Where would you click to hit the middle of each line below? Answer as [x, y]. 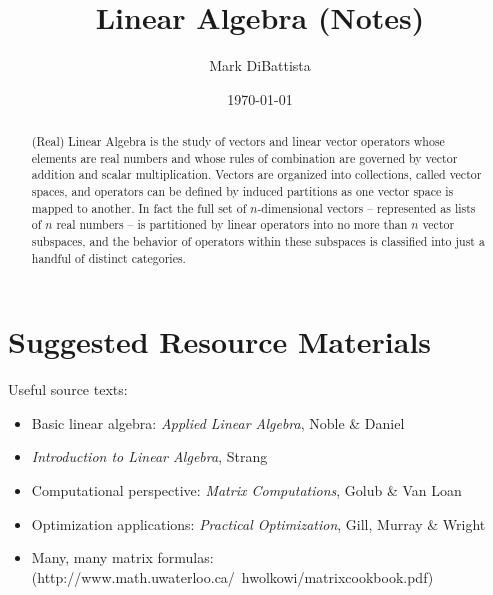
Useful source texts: [68, 389]
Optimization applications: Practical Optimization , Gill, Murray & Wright [258, 523]
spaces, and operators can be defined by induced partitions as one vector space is [242, 191]
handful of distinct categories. [108, 257]
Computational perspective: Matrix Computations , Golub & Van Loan [246, 490]
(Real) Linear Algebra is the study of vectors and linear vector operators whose [238, 141]
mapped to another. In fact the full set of [139, 207]
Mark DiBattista [260, 65]
